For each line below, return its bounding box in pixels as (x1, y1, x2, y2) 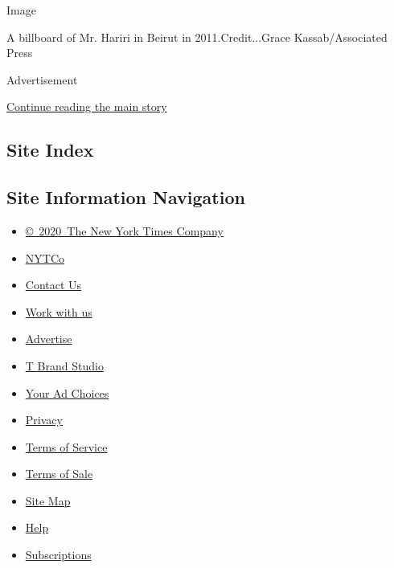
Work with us (25, 303, 92, 320)
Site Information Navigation (6, 185, 245, 210)
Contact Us (25, 276, 82, 293)
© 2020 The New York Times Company (25, 222, 224, 239)
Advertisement (6, 71, 78, 88)
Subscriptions (25, 546, 92, 563)
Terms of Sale (25, 465, 93, 482)
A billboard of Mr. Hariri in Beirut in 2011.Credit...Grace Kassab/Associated (6, 28, 388, 45)
